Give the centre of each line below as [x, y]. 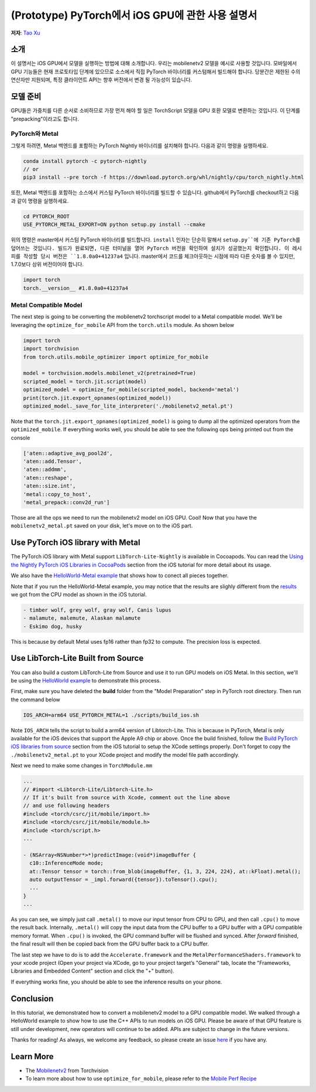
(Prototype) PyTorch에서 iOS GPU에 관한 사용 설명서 [134, 15]
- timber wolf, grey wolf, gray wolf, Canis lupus [97, 610]
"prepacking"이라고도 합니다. [45, 119]
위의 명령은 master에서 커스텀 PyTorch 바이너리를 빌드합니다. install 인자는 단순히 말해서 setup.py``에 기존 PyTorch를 [156, 240]
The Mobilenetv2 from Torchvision [67, 1070]
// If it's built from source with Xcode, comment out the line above [127, 798]
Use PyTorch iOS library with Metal [75, 543]
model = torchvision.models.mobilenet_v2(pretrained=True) [109, 373]
